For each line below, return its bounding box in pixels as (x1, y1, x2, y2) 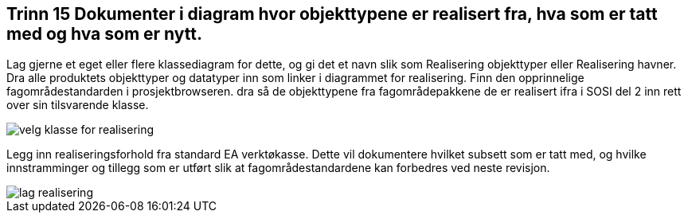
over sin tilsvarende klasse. (6, 98, 149, 112)
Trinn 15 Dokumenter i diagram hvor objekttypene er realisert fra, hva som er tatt (6, 4, 658, 24)
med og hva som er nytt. (6, 24, 202, 44)
